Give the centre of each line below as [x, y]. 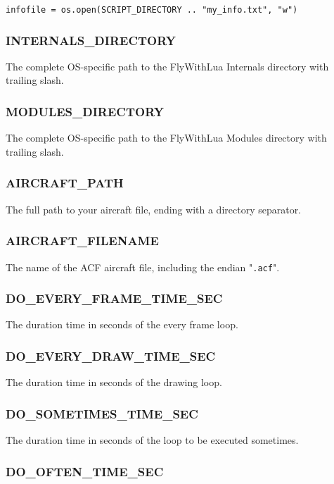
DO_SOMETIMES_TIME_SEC [102, 413]
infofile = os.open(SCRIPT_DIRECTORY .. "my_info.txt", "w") [152, 10]
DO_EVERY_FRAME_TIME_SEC [114, 298]
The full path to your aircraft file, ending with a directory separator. [154, 209]
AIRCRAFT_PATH [65, 183]
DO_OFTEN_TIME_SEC [85, 471]
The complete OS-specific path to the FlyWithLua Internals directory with [167, 66]
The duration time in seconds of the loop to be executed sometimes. [152, 440]
